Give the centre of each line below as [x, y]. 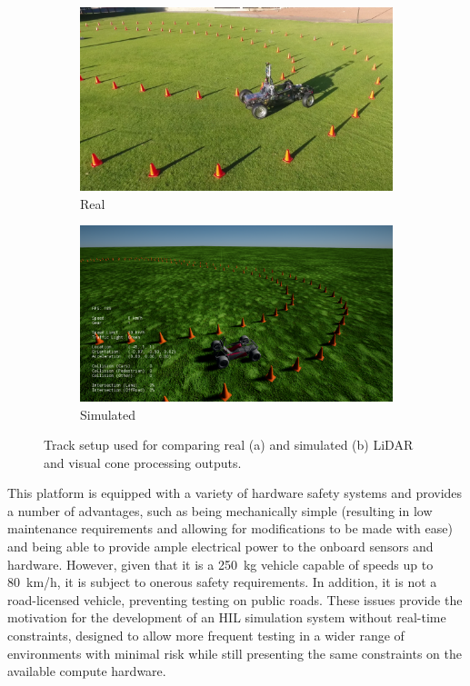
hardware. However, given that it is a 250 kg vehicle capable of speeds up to [220, 564]
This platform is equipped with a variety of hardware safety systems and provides [235, 493]
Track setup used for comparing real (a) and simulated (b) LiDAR [229, 445]
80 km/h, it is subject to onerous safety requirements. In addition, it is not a [222, 582]
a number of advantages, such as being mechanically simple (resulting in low [220, 510]
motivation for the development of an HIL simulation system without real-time [227, 617]
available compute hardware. [87, 671]
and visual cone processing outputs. [143, 462]
